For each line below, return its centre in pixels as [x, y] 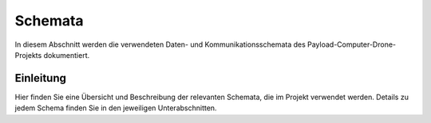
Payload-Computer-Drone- [352, 44]
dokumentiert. [67, 55]
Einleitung [41, 78]
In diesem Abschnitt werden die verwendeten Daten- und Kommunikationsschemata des [160, 44]
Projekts [28, 55]
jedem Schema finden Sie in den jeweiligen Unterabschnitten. [116, 108]
